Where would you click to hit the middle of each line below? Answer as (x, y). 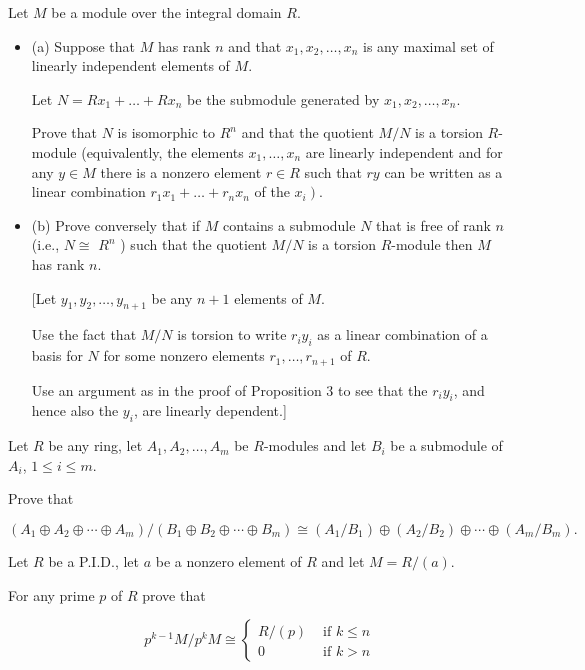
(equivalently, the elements (162, 151)
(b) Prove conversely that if (116, 224)
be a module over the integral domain (166, 12)
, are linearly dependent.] (210, 410)
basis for (57, 355)
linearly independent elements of (130, 65)
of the (272, 191)
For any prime (51, 594)
